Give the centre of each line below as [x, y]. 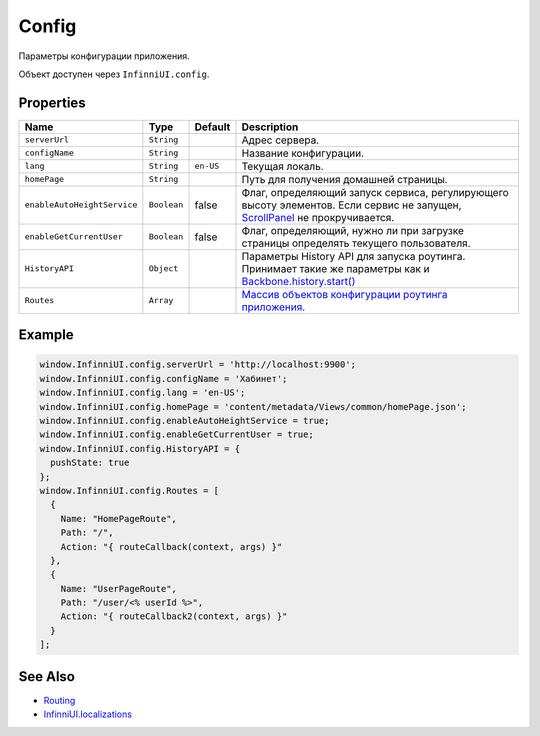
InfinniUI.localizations [87, 714]
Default [212, 127]
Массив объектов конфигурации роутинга [344, 294]
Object [163, 268]
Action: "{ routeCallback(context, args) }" [171, 546]
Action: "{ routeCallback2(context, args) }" [174, 616]
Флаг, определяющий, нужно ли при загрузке [353, 230]
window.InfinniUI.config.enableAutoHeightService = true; [184, 421]
